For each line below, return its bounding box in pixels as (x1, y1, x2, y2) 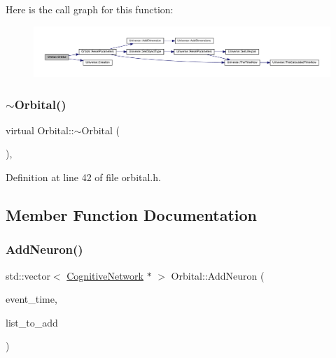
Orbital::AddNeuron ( (171, 268, 265, 282)
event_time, (6, 292, 57, 306)
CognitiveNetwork (66, 268, 143, 282)
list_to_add (6, 315, 58, 329)
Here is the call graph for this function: (6, 2, 174, 16)
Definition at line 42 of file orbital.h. (6, 170, 161, 185)
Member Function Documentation (6, 204, 258, 226)
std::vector (6, 268, 50, 282)
